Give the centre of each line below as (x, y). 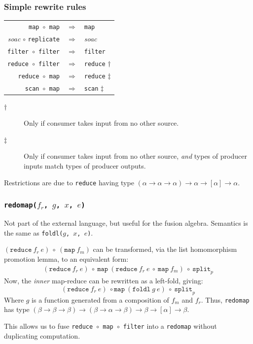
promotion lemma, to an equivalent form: (66, 258)
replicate (44, 39)
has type (17, 309)
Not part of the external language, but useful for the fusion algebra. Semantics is (126, 223)
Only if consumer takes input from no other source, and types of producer (135, 156)
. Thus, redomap (225, 299)
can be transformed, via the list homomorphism (165, 249)
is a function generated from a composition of (100, 299)
